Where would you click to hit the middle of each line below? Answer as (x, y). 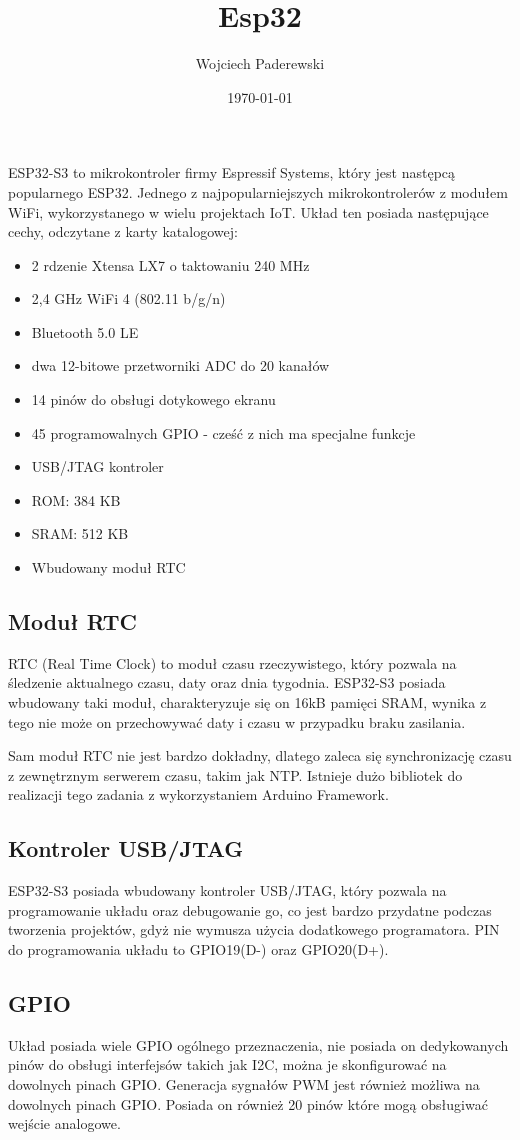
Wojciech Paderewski (260, 63)
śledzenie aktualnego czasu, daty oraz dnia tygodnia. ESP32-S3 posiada (227, 682)
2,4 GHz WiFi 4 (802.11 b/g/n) (128, 298)
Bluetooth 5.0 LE (85, 331)
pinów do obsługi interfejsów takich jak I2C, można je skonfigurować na (227, 1064)
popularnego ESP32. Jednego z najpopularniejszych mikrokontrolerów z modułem (258, 191)
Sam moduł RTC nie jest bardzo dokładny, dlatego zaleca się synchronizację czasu (260, 755)
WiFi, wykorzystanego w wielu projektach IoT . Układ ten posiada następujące (248, 211)
